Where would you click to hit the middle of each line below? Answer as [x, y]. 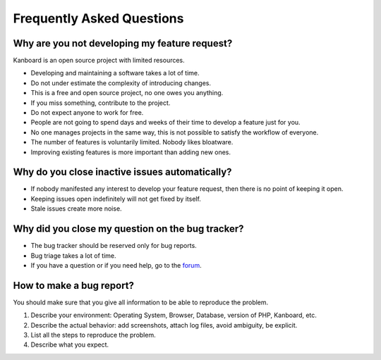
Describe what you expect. [70, 345]
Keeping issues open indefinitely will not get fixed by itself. [116, 199]
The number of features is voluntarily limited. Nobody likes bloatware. [132, 142]
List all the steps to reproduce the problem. [93, 335]
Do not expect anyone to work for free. [87, 113]
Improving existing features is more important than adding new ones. [131, 152]
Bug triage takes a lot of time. [73, 255]
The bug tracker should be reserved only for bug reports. [114, 246]
